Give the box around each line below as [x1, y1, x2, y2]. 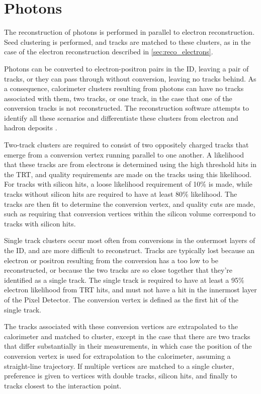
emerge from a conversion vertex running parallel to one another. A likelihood [4, 149, 244, 160]
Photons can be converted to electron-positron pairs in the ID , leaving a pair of [4, 63, 249, 73]
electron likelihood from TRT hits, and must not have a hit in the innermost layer [4, 284, 257, 295]
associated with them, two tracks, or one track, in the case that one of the [4, 93, 232, 103]
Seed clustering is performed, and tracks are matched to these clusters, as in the [4, 36, 251, 47]
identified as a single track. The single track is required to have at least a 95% [4, 274, 244, 285]
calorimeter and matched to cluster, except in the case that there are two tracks [4, 331, 250, 341]
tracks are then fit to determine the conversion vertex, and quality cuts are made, [4, 198, 255, 209]
